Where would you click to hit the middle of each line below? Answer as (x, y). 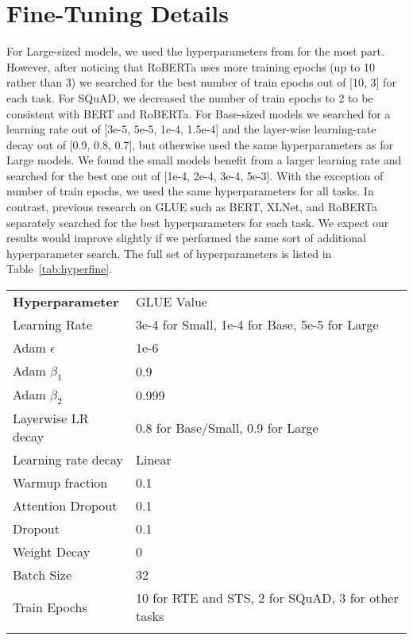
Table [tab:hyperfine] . (60, 269)
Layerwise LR (51, 418)
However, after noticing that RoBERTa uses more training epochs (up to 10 (191, 66)
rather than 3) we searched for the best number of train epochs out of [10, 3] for (201, 82)
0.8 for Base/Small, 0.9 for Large (227, 427)
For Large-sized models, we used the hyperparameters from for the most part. (195, 51)
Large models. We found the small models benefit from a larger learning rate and (204, 160)
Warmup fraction (60, 483)
